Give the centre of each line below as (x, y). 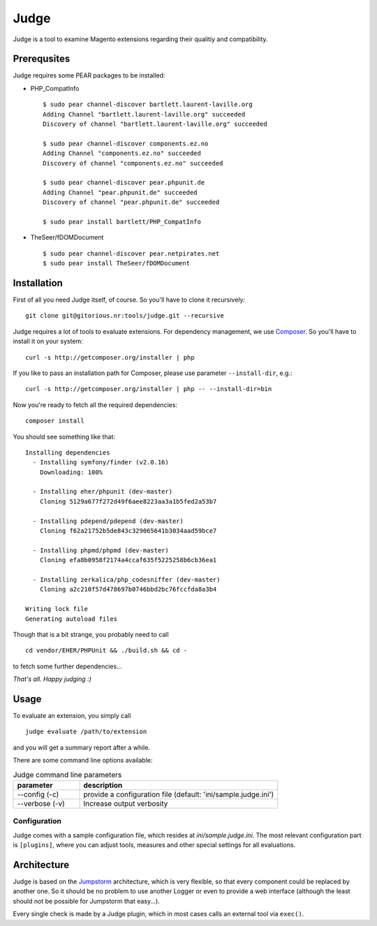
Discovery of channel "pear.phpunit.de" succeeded (131, 202)
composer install (55, 421)
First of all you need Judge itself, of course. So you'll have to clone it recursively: (129, 300)
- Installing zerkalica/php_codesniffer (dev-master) (126, 579)
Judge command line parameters (67, 774)
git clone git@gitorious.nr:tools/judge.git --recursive (125, 316)
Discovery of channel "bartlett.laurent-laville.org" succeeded (155, 124)
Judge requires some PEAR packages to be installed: (89, 75)
